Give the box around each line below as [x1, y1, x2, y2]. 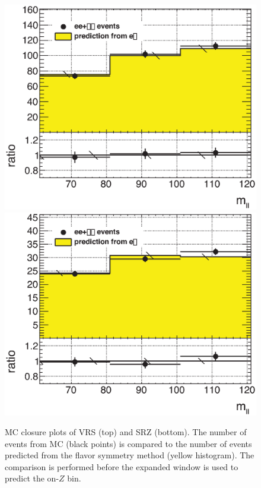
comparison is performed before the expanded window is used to [5, 460, 238, 473]
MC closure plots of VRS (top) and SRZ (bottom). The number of [5, 426, 247, 438]
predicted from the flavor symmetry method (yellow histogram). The [5, 449, 254, 461]
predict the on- [5, 472, 59, 484]
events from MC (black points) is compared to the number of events [5, 437, 252, 449]
